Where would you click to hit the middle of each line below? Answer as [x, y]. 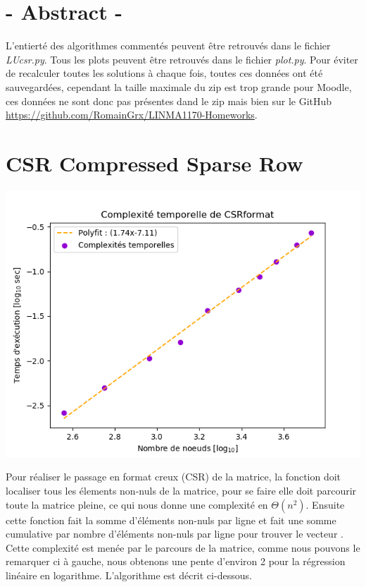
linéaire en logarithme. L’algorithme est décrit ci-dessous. [129, 575]
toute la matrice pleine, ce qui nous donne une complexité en [137, 504]
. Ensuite [325, 504]
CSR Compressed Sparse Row [154, 163]
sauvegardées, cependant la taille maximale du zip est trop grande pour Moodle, [179, 86]
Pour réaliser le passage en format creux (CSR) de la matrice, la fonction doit [173, 477]
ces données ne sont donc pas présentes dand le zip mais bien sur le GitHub [169, 101]
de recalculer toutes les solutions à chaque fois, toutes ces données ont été [164, 73]
